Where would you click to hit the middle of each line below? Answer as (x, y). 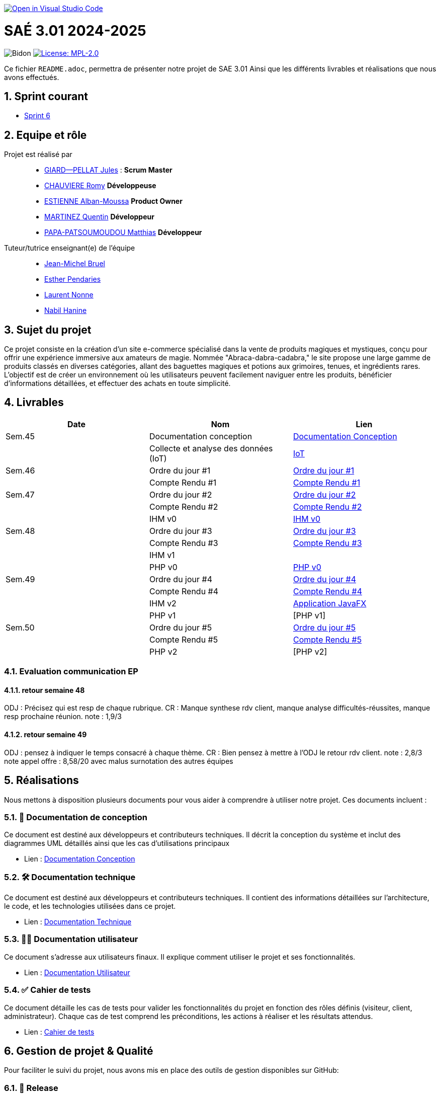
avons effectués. (32, 77)
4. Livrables (34, 403)
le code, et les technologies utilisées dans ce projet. (90, 906)
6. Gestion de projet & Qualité (79, 1051)
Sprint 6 (37, 116)
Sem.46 (20, 470)
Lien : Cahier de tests (59, 1032)
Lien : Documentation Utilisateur (77, 972)
